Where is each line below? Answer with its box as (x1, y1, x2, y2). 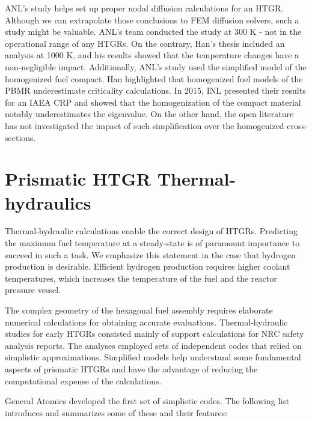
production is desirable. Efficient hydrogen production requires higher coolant (5, 260, 290, 273)
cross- (287, 119, 308, 132)
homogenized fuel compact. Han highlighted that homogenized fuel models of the (5, 72, 303, 85)
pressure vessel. (5, 283, 61, 296)
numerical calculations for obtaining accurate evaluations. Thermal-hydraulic (5, 315, 288, 328)
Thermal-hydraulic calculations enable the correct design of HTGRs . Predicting (5, 225, 298, 237)
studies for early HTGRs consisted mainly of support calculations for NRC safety (5, 327, 304, 340)
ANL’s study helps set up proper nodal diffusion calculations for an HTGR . (5, 2, 284, 14)
